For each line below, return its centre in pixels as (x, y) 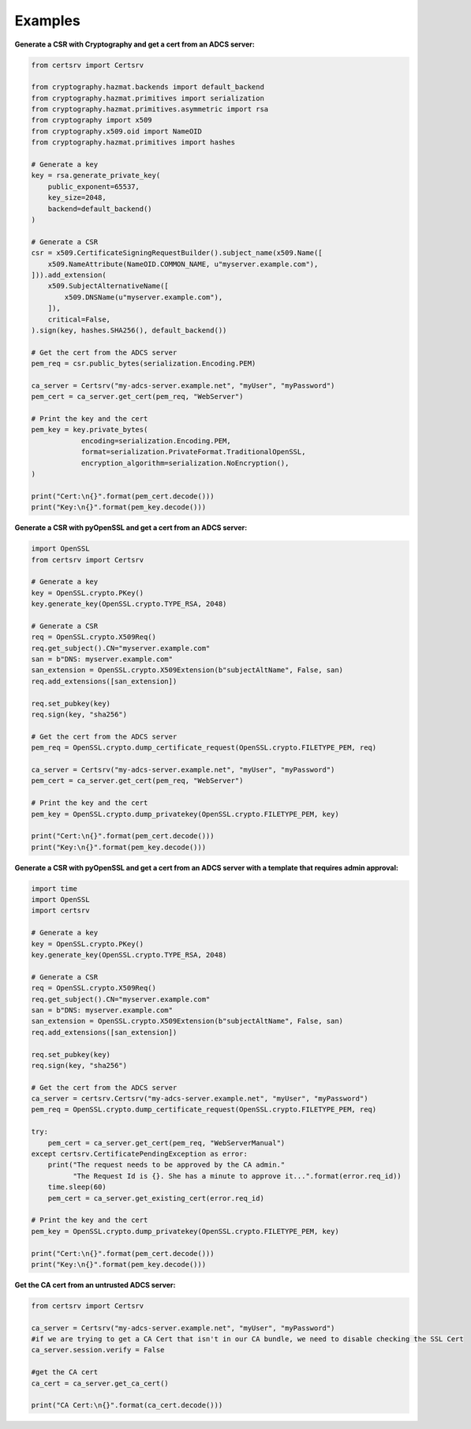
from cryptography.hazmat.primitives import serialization (148, 98)
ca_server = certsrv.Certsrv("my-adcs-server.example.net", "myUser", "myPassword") (200, 1099)
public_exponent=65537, (93, 186)
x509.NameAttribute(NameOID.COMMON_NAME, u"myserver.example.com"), (183, 264)
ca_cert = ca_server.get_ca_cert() (100, 1383)
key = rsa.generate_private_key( (96, 175)
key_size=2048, (77, 198)
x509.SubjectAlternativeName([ (108, 286)
